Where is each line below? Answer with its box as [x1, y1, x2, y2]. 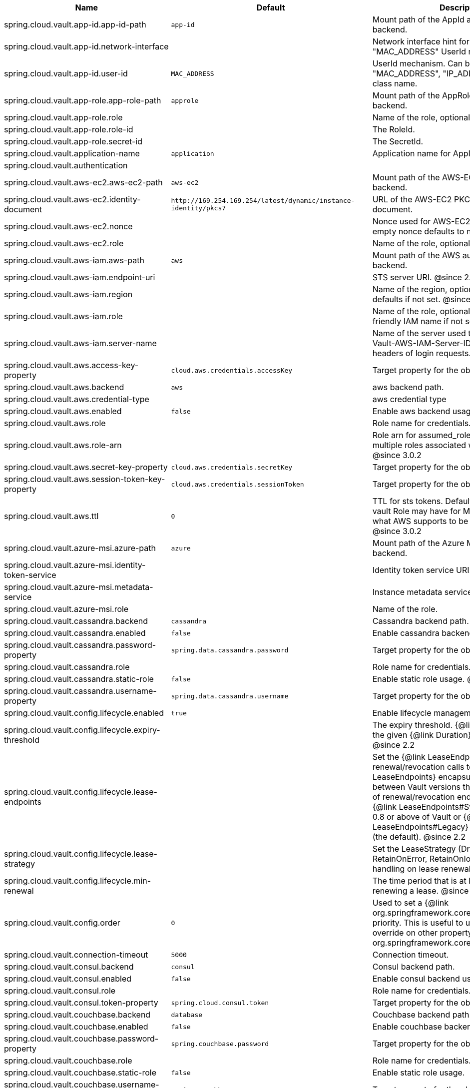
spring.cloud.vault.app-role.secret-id [4, 136, 143, 146]
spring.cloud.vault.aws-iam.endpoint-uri [4, 272, 155, 282]
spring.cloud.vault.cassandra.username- [4, 686, 157, 696]
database [171, 1011, 203, 1019]
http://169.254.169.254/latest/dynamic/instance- [171, 197, 355, 204]
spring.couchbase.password [171, 1040, 269, 1048]
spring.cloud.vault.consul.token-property [4, 998, 158, 1008]
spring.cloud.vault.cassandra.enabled [4, 628, 146, 638]
